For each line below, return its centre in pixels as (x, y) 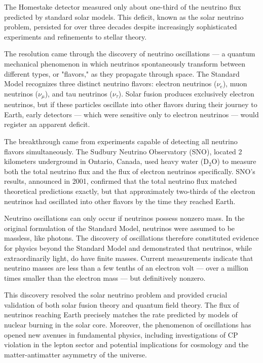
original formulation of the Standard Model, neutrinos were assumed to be (120, 228)
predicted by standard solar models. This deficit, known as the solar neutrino (124, 16)
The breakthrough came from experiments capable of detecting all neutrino (121, 141)
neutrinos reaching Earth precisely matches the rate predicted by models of (121, 315)
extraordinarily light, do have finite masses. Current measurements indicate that (129, 258)
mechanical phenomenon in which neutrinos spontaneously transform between (125, 63)
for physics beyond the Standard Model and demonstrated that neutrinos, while (128, 247)
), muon (235, 84)
